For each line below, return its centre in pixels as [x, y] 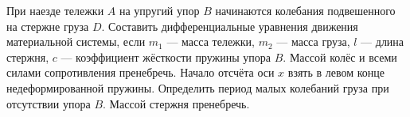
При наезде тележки [55, 10]
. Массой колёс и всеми [340, 57]
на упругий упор [159, 10]
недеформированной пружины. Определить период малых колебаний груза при [198, 87]
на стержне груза [48, 26]
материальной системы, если [76, 42]
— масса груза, [313, 42]
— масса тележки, [211, 42]
